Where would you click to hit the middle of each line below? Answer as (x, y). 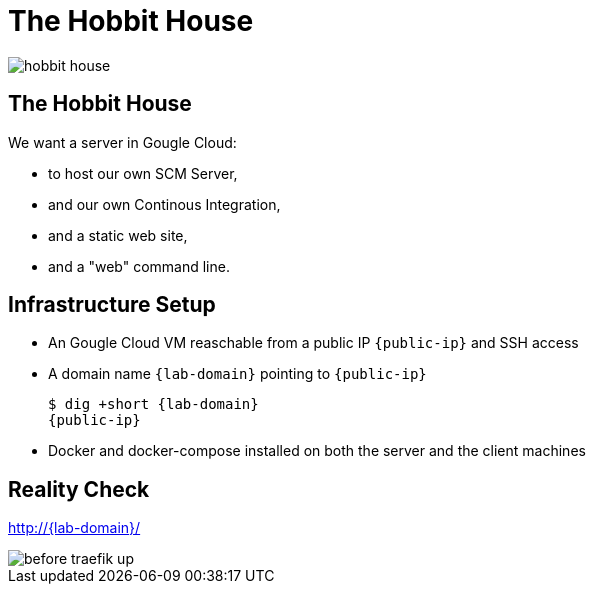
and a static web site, (118, 235)
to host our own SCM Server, (143, 173)
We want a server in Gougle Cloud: (122, 142)
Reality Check (79, 489)
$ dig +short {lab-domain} (153, 404)
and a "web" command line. (139, 266)
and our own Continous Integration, (164, 204)
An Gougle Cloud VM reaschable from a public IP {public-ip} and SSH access (313, 343)
